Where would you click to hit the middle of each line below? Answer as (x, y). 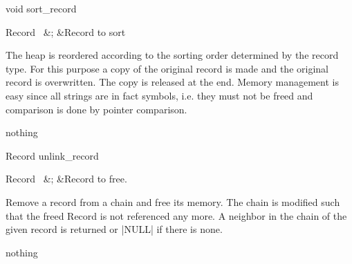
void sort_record (41, 8)
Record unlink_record (52, 155)
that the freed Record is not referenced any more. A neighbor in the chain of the (176, 215)
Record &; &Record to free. (66, 179)
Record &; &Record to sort (66, 31)
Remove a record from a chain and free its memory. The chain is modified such (173, 201)
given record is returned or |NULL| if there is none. (114, 229)
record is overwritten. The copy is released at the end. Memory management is (172, 82)
